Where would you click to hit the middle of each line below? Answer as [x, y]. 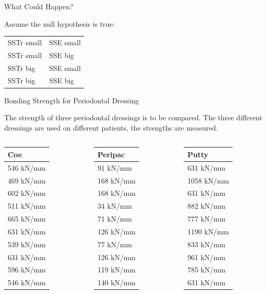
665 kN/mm [27, 219]
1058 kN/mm [208, 180]
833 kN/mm [206, 244]
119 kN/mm [117, 270]
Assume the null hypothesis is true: [60, 23]
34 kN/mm [115, 206]
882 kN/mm [206, 206]
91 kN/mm [115, 167]
